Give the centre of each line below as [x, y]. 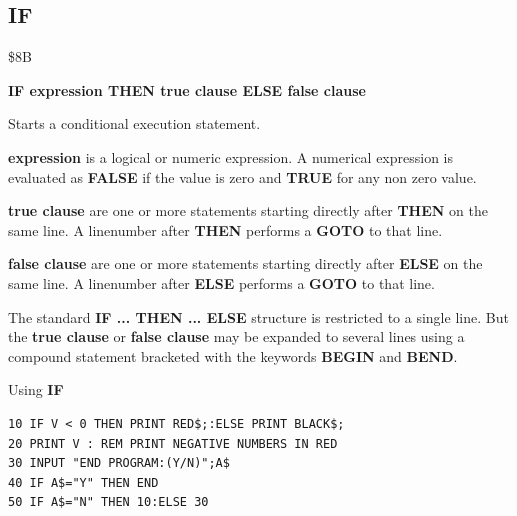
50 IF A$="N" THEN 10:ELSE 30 [108, 502]
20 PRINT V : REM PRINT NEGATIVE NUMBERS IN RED [173, 443]
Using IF [36, 389]
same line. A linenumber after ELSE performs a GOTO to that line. [221, 282]
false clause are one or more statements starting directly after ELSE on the [245, 263]
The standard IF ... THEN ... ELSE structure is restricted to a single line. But [258, 316]
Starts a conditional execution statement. [134, 123]
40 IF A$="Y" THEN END [83, 482]
